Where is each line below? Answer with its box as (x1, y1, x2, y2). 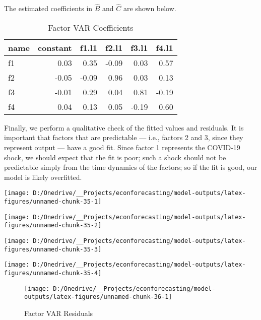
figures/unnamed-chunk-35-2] (4, 222, 102, 229)
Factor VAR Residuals (24, 307, 93, 318)
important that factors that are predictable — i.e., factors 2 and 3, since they (4, 132, 243, 143)
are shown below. (123, 3, 176, 14)
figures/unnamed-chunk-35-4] (4, 269, 102, 277)
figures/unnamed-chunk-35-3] (4, 245, 102, 253)
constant (37, 41, 72, 53)
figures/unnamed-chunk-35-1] (4, 198, 102, 206)
